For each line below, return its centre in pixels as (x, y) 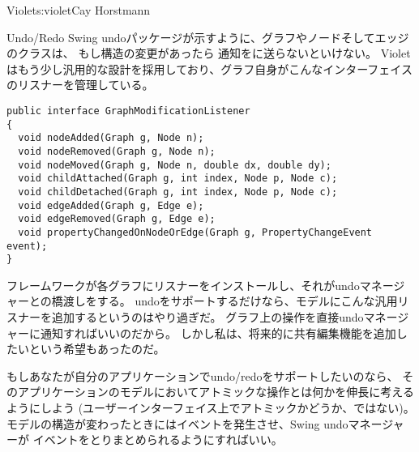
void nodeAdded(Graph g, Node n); (111, 138)
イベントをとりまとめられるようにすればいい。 (158, 439)
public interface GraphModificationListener (128, 111)
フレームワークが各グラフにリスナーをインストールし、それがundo (183, 285)
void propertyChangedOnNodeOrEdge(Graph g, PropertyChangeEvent (195, 232)
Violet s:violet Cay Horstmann (79, 10)
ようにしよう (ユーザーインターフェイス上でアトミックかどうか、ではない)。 (211, 407)
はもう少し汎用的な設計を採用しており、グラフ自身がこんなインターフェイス (209, 68)
